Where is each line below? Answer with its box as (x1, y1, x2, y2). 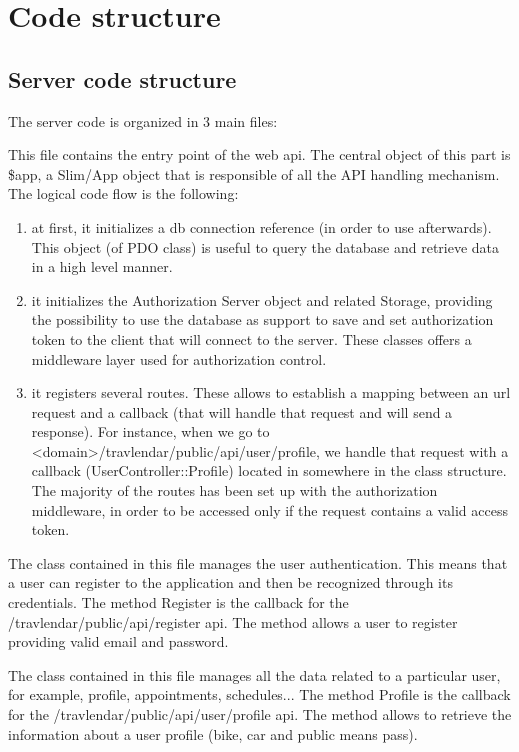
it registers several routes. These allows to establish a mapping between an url (31, 382, 511, 403)
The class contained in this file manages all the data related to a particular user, (8, 664, 501, 685)
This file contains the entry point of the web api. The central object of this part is (8, 144, 511, 165)
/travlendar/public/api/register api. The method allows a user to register (8, 611, 458, 632)
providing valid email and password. (8, 631, 229, 652)
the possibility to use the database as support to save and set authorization (31, 309, 494, 330)
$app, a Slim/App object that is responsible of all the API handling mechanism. (8, 163, 500, 184)
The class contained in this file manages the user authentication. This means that (8, 552, 508, 573)
